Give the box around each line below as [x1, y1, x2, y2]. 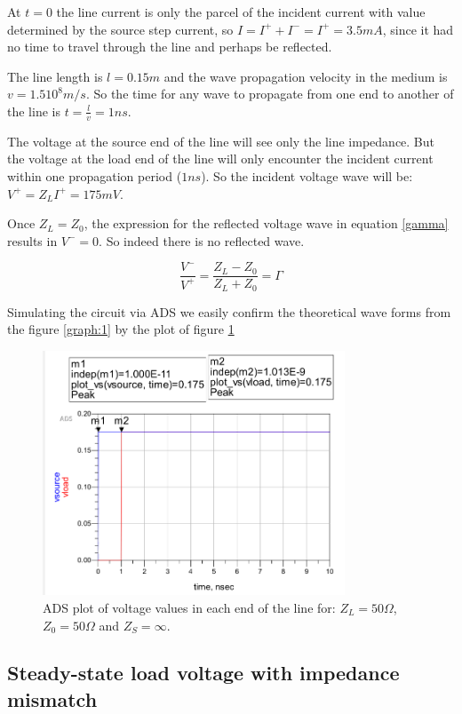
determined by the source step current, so [7, 20, 234, 38]
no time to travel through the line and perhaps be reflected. [7, 37, 332, 56]
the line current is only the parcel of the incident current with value [56, 3, 426, 20]
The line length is [7, 67, 103, 85]
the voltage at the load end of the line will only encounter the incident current [7, 149, 434, 168]
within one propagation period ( [7, 166, 182, 185]
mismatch [7, 685, 98, 712]
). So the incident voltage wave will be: [201, 166, 413, 185]
